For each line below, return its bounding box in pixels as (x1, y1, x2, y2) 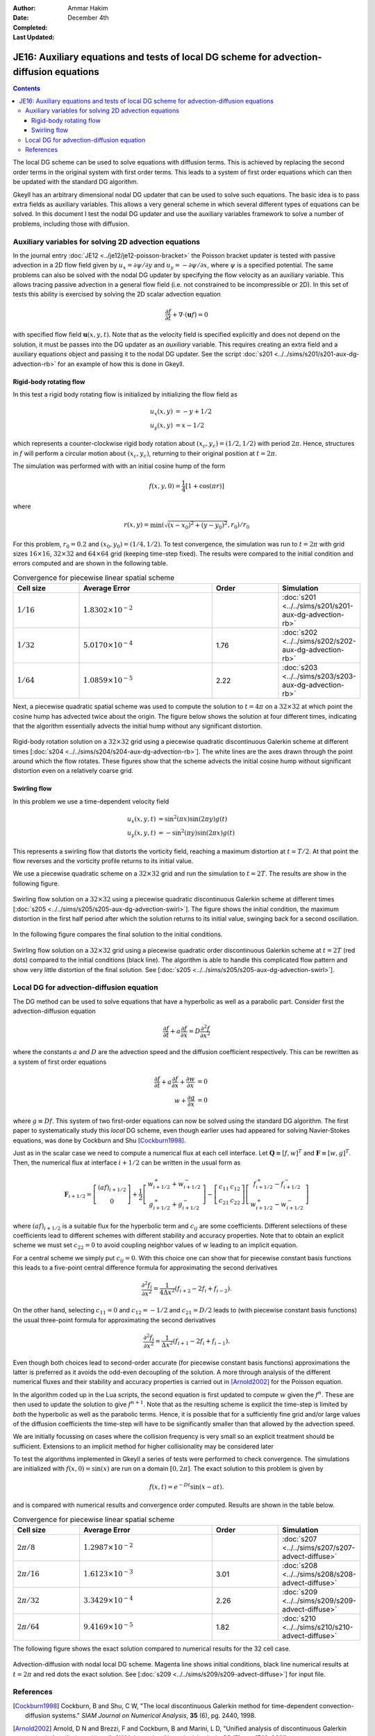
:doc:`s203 (282, 663, 318, 673)
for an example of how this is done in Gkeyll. (58, 360, 185, 368)
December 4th (67, 14, 109, 22)
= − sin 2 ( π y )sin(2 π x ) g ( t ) (158, 828, 235, 837)
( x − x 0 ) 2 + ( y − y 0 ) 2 (167, 520, 228, 531)
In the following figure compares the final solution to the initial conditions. (12, 930, 223, 939)
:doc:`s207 (282, 1534, 317, 1544)
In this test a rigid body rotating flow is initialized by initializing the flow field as (12, 390, 237, 399)
